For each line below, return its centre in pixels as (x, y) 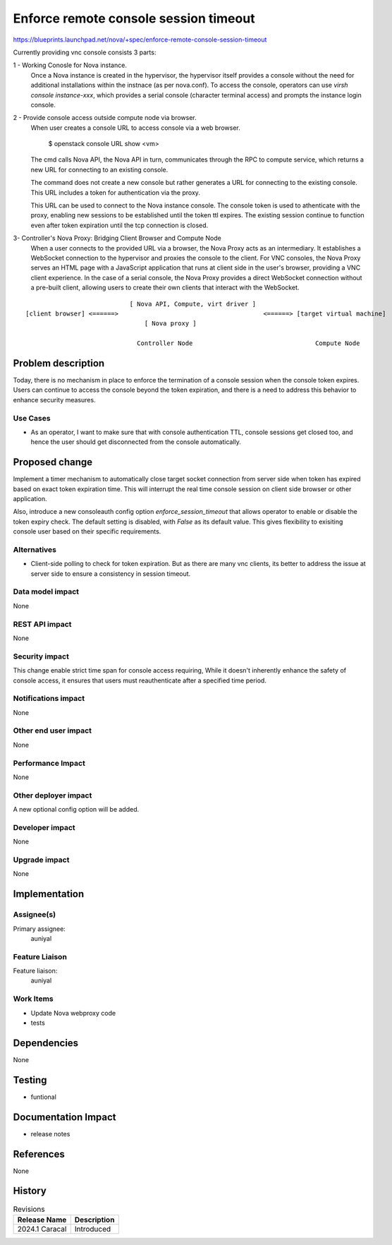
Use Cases (32, 418)
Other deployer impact (53, 795)
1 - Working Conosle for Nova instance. (70, 65)
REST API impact (42, 624)
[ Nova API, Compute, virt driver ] (193, 304)
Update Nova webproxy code (73, 1013)
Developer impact (44, 827)
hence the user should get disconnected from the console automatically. (136, 442)
